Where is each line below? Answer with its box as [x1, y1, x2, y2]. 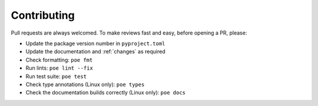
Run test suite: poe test [25, 73, 87, 80]
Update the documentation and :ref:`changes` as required [25, 48, 165, 55]
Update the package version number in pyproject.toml [25, 40, 165, 47]
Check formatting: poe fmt [25, 56, 93, 63]
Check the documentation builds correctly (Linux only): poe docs [25, 89, 185, 96]
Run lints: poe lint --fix [25, 64, 94, 71]
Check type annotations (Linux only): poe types [25, 81, 145, 88]
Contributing [11, 9, 75, 22]
